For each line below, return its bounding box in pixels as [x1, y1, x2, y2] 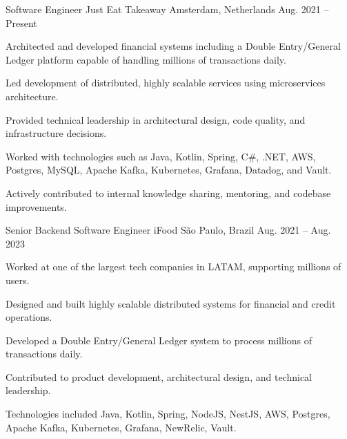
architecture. [6, 88, 59, 103]
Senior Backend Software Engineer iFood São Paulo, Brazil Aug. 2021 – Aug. [6, 223, 331, 237]
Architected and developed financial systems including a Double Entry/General [6, 39, 341, 53]
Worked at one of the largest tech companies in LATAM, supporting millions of [6, 259, 341, 274]
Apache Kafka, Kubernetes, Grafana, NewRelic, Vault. [6, 420, 237, 434]
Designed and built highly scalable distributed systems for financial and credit [6, 296, 336, 310]
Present [6, 15, 37, 30]
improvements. [6, 199, 67, 214]
